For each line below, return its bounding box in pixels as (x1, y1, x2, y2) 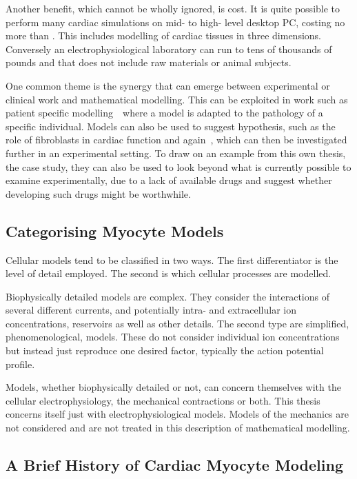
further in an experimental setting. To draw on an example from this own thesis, (6, 145, 346, 160)
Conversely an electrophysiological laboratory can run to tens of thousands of (6, 41, 332, 56)
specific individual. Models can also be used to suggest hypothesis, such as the (6, 119, 336, 133)
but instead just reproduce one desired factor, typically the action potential (6, 343, 324, 358)
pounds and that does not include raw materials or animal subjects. (6, 55, 292, 70)
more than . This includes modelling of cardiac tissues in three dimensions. (6, 28, 321, 43)
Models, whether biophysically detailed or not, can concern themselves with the (6, 380, 341, 394)
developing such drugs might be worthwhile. (6, 186, 191, 201)
